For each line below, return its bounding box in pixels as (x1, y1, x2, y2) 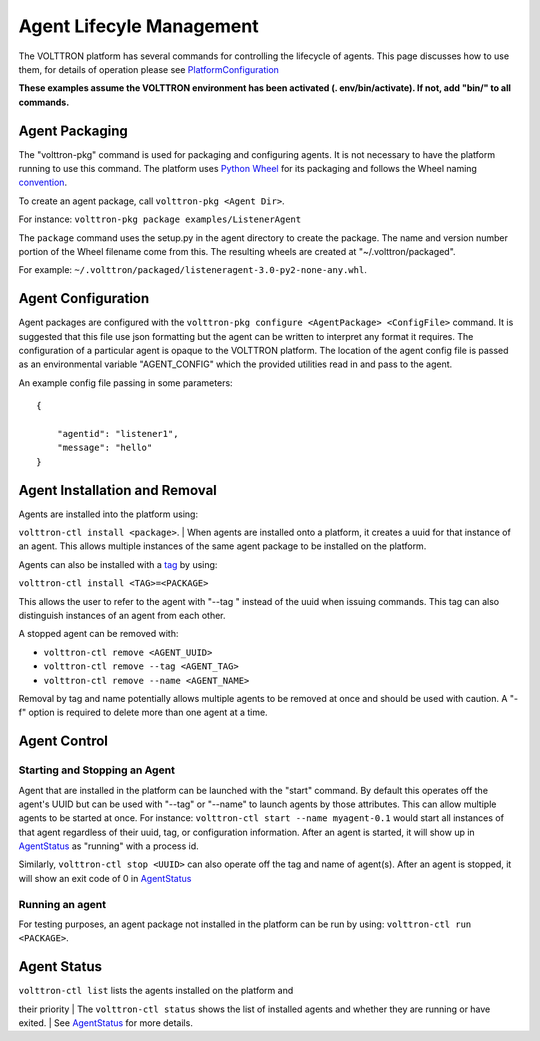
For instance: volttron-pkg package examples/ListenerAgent (18, 213, 302, 225)
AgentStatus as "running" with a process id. (18, 840, 199, 852)
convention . (18, 176, 68, 189)
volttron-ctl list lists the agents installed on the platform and (18, 985, 294, 997)
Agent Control (18, 733, 109, 750)
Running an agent (18, 897, 107, 911)
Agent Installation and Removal (18, 481, 217, 499)
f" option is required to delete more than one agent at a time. (18, 706, 269, 719)
